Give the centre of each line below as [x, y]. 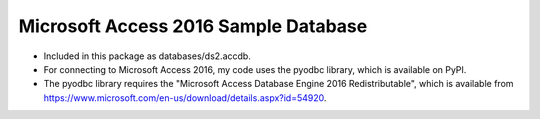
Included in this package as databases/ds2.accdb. [147, 56]
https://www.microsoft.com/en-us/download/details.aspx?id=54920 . [185, 97]
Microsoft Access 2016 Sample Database [193, 26]
